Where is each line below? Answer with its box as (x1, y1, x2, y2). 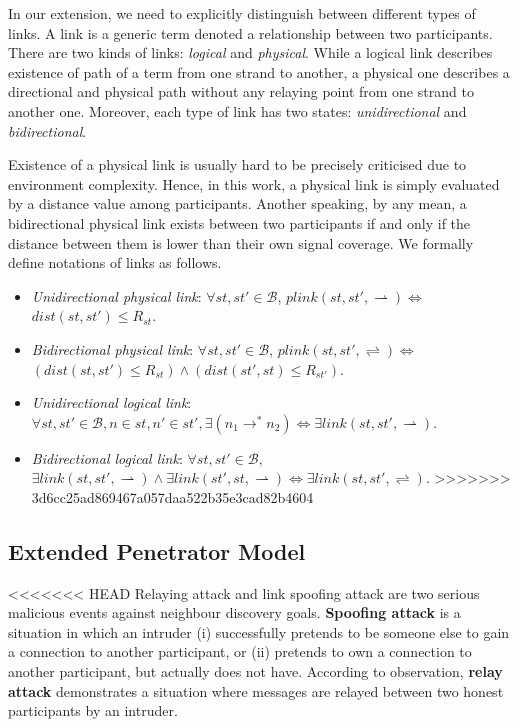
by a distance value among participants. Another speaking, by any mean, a (8, 193, 467, 214)
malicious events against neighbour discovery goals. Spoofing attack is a (8, 602, 461, 623)
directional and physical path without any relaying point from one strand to (8, 81, 474, 102)
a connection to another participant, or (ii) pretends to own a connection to (8, 641, 472, 662)
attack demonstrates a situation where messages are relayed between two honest (8, 680, 504, 701)
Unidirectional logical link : (31, 392, 192, 413)
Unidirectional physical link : (31, 285, 202, 306)
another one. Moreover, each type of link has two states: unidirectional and (8, 100, 467, 121)
